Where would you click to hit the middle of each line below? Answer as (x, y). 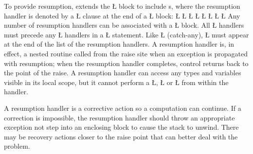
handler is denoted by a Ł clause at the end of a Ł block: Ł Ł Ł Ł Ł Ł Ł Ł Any (122, 15)
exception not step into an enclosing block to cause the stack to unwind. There (121, 127)
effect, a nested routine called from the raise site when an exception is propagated (126, 53)
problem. (17, 146)
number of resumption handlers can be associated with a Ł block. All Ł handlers (124, 25)
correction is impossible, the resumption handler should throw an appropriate (119, 117)
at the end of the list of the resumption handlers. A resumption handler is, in (119, 44)
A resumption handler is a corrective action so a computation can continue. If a (123, 108)
